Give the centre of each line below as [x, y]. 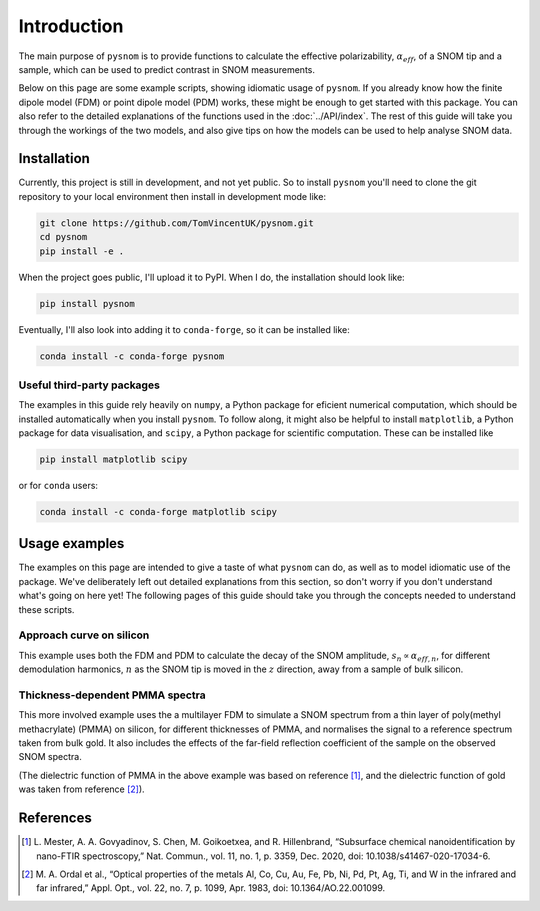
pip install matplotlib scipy [113, 459]
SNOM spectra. [50, 757]
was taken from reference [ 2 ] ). [81, 789]
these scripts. [46, 609]
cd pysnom [63, 237]
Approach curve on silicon [84, 635]
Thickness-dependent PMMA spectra [112, 695]
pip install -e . [82, 251]
